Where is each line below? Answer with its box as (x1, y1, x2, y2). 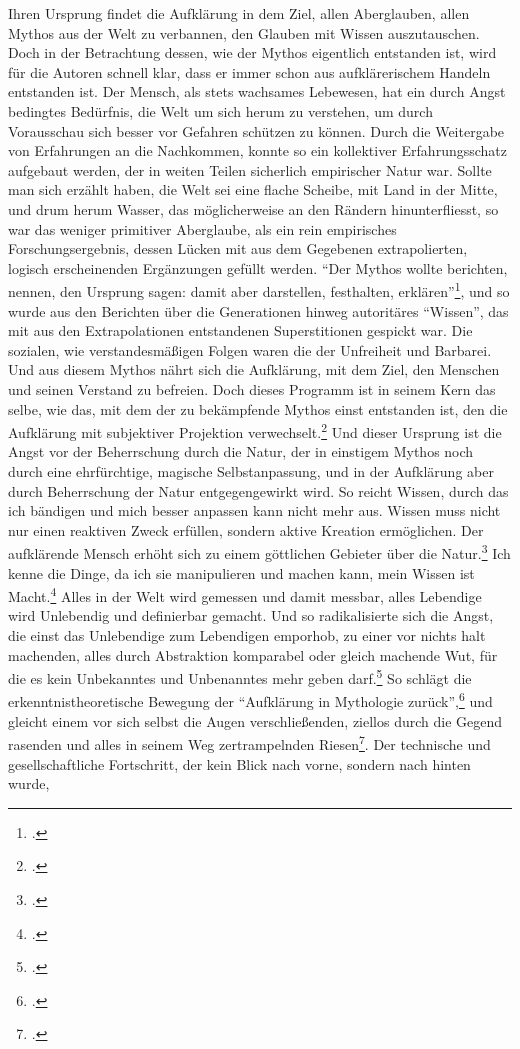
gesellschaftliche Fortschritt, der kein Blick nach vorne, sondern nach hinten (8, 753, 471, 774)
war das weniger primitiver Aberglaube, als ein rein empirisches (8, 218, 397, 239)
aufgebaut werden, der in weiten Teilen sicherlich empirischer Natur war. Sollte (8, 159, 492, 180)
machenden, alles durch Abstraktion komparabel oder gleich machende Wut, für (8, 644, 498, 665)
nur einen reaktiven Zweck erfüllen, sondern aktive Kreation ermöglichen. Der (8, 519, 484, 540)
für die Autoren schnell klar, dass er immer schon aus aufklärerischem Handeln (8, 61, 491, 82)
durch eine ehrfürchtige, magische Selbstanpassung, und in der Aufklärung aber (8, 460, 494, 481)
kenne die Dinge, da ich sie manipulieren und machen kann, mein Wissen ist (8, 562, 475, 583)
